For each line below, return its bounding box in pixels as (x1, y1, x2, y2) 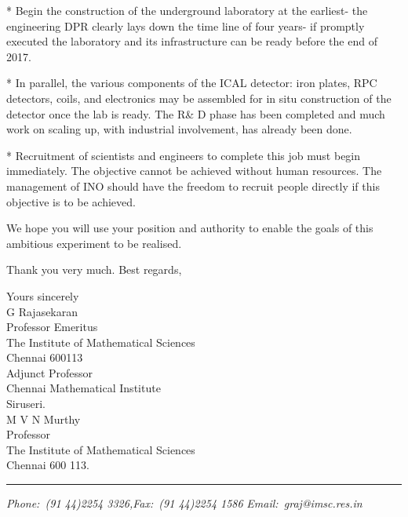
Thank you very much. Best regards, (6, 261, 182, 278)
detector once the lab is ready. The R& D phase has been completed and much (6, 105, 385, 122)
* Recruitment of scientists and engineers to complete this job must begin (6, 147, 361, 163)
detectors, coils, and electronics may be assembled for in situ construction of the (6, 89, 392, 106)
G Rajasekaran (6, 303, 78, 319)
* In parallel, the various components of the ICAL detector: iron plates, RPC (6, 75, 377, 91)
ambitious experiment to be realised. (6, 235, 182, 251)
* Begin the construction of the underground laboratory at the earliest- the (6, 2, 368, 18)
